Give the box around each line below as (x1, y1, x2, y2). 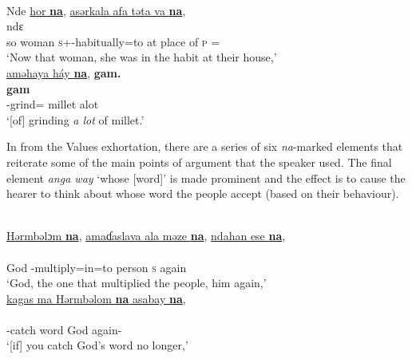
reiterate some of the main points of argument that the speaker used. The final (6, 153, 392, 170)
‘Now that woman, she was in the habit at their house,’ (6, 49, 277, 65)
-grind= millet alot (6, 96, 99, 112)
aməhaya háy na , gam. (6, 64, 121, 81)
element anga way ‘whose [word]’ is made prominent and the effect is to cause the (6, 169, 406, 186)
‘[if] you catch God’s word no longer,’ (6, 337, 188, 353)
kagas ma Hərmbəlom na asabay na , (6, 290, 186, 306)
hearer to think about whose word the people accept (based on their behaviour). (6, 185, 399, 202)
